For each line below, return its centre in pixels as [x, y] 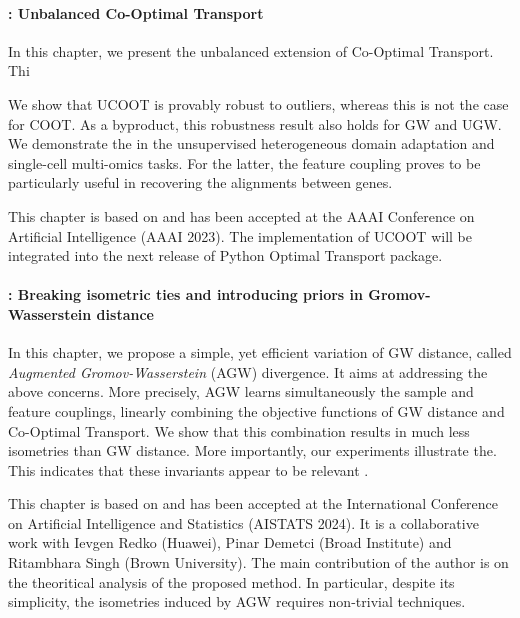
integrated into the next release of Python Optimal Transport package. [225, 255]
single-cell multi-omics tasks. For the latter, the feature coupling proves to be [244, 162]
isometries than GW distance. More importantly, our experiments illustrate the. [252, 450]
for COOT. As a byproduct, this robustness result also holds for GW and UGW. [255, 123]
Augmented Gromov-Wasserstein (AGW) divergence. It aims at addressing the [248, 371]
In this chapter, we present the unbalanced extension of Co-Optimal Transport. [251, 50]
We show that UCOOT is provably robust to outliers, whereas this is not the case [258, 103]
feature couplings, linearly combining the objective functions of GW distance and [256, 410]
